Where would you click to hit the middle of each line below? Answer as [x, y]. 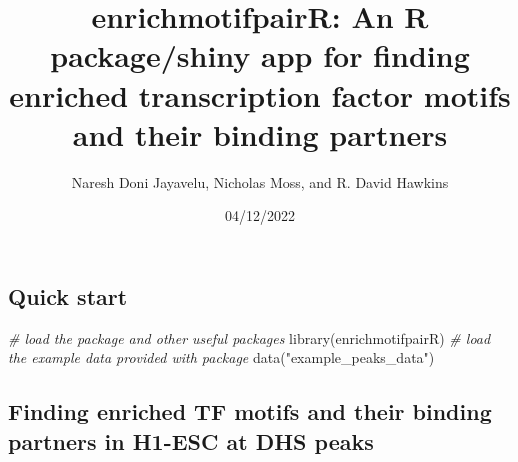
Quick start [68, 295]
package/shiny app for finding [260, 55]
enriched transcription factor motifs [260, 94]
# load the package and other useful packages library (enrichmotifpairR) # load [249, 337]
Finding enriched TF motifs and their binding [250, 411]
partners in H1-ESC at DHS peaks [191, 440]
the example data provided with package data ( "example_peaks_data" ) [221, 357]
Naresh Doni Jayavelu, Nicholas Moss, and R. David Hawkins [260, 181]
